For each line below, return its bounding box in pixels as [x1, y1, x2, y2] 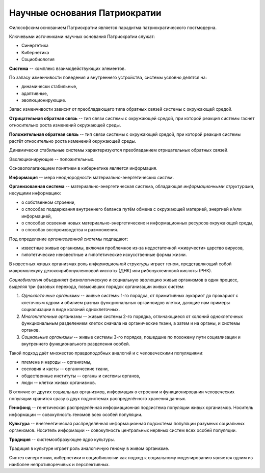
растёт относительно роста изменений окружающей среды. [9, 138, 136, 144]
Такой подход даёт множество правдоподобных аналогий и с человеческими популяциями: [9, 350, 204, 356]
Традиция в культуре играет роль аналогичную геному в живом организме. [9, 445, 169, 451]
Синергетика [21, 42, 49, 49]
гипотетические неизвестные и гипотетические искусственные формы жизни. [21, 252, 187, 258]
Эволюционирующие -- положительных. [9, 156, 95, 162]
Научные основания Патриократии [9, 7, 161, 18]
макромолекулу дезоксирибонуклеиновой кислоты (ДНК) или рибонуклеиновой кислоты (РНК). [9, 268, 212, 274]
